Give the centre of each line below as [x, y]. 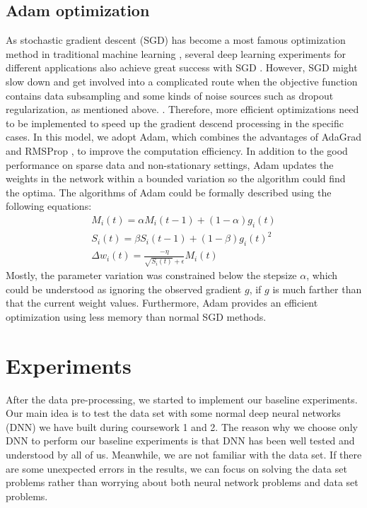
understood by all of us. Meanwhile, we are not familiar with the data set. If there [184, 454]
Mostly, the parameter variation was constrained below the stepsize [151, 275]
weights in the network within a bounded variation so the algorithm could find [176, 178]
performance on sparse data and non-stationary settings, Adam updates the [170, 164]
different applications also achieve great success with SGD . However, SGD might [182, 67]
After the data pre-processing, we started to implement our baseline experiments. [182, 399]
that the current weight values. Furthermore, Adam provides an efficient [162, 303]
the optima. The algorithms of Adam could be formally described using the [169, 192]
